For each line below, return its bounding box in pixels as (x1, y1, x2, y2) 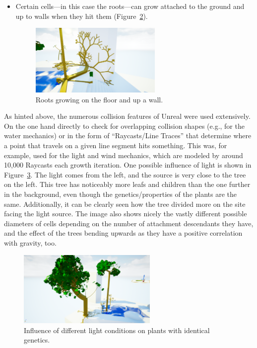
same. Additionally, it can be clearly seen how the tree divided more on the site (4, 198, 246, 209)
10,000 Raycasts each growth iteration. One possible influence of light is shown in (4, 160, 252, 170)
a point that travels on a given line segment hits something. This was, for (4, 140, 227, 151)
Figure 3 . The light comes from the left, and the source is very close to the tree (4, 169, 246, 179)
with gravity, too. (4, 237, 57, 248)
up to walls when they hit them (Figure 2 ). (15, 10, 148, 21)
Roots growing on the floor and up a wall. (35, 94, 163, 104)
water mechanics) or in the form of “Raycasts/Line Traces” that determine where (4, 130, 252, 141)
